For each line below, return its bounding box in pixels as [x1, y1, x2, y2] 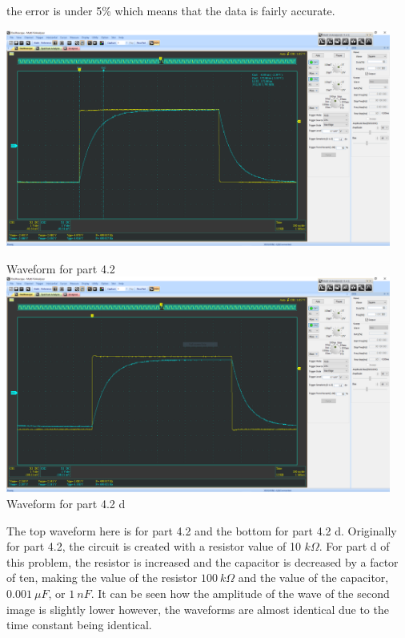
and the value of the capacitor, [238, 569, 389, 586]
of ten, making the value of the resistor [6, 569, 198, 586]
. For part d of [319, 538, 390, 555]
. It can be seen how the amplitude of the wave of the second [90, 584, 390, 601]
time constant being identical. [6, 616, 152, 633]
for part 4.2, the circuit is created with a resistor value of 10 [6, 538, 301, 555]
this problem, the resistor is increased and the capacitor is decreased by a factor [6, 553, 399, 570]
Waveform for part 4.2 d [6, 495, 126, 511]
